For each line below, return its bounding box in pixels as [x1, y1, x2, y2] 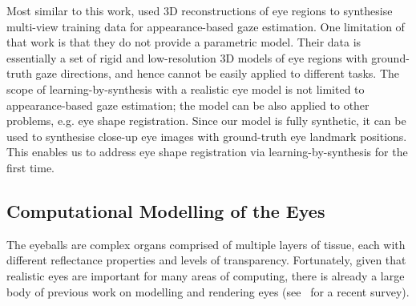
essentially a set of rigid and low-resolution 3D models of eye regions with [6, 49, 368, 66]
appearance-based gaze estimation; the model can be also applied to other [6, 96, 370, 113]
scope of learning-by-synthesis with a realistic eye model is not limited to [6, 80, 365, 97]
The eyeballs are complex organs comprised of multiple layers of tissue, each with [6, 236, 406, 252]
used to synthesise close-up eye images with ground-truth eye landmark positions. [6, 127, 407, 144]
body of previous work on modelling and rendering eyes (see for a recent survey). [6, 283, 410, 300]
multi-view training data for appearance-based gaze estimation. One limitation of [6, 18, 405, 34]
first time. [6, 159, 55, 175]
